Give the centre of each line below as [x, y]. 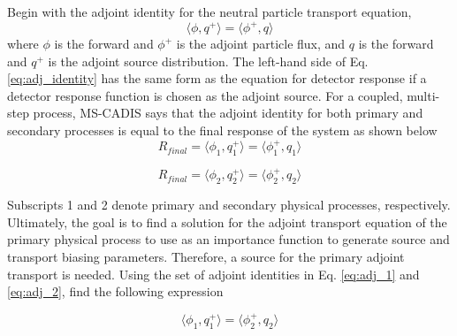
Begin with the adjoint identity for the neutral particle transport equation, [209, 11]
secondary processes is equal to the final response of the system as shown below [222, 130]
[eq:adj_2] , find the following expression [115, 291]
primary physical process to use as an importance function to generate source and [228, 239]
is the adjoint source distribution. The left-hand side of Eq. [208, 61]
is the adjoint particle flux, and [261, 44]
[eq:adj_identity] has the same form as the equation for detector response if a [217, 78]
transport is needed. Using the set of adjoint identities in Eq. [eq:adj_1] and [213, 274]
